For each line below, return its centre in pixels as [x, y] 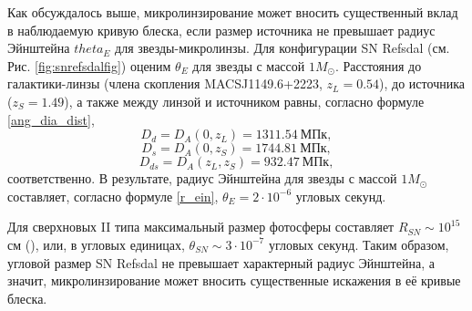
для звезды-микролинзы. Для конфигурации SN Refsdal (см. [282, 48]
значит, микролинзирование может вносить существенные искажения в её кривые [234, 280]
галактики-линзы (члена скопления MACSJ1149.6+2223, [165, 83]
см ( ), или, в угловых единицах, [96, 244]
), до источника [422, 83]
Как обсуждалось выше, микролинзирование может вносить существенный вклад [233, 12]
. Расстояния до [378, 65]
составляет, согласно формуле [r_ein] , [113, 196]
